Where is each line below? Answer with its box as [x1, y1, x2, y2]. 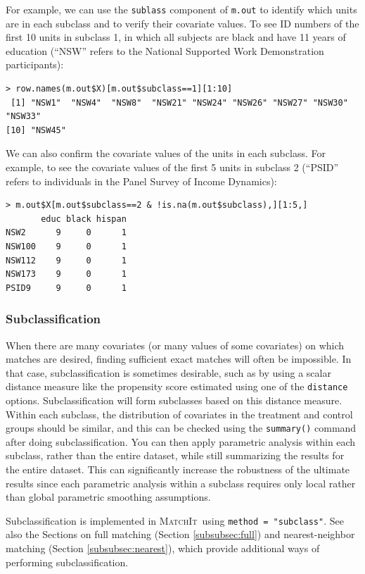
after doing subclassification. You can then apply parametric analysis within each [6, 434, 356, 449]
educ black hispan [41, 213, 127, 224]
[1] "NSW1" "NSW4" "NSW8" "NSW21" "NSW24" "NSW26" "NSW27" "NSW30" [11, 97, 348, 108]
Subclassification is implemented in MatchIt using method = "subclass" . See [6, 513, 344, 528]
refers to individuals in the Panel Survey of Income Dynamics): [6, 173, 277, 188]
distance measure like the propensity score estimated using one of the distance [6, 379, 348, 394]
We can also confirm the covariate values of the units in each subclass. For [6, 146, 326, 161]
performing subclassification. [6, 554, 129, 569]
